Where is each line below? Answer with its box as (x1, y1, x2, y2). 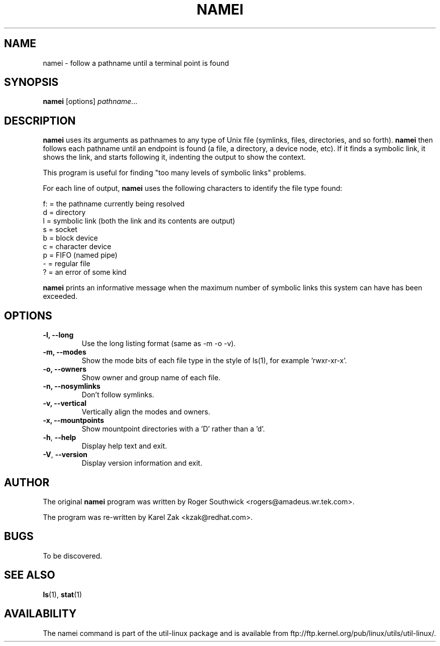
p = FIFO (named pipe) (43, 251, 118, 260)
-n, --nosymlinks (43, 382, 100, 391)
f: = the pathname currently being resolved (43, 199, 185, 208)
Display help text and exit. (81, 442, 167, 451)
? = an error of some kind (43, 268, 127, 277)
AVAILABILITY (4, 607, 77, 620)
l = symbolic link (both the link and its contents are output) (43, 217, 236, 226)
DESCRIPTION (4, 114, 76, 127)
